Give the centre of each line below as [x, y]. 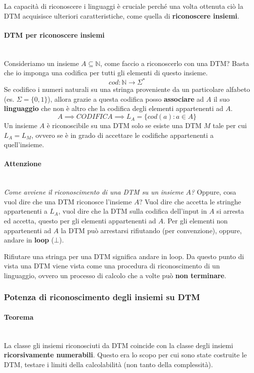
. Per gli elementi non [196, 220]
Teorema [19, 317]
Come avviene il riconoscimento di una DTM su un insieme [94, 192]
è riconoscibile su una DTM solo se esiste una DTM [124, 125]
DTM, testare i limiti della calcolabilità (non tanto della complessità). [108, 364]
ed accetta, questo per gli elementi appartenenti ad [80, 220]
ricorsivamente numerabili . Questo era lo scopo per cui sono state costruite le [126, 355]
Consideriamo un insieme [42, 63]
